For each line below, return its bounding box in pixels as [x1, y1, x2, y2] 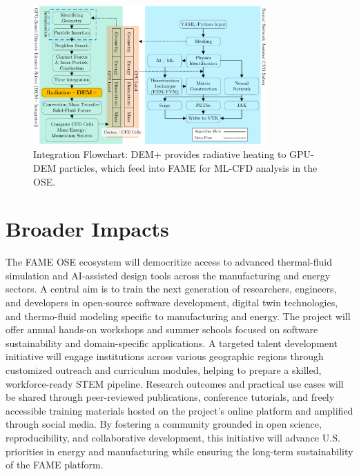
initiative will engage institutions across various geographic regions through [6, 349, 324, 364]
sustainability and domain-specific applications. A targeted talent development [6, 335, 338, 350]
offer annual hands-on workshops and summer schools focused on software [6, 322, 318, 337]
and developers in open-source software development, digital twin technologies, [6, 295, 338, 309]
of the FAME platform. [6, 457, 104, 472]
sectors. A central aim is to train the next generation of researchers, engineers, [6, 281, 337, 296]
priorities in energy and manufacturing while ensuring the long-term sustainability [6, 444, 353, 458]
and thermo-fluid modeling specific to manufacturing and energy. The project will [6, 308, 351, 323]
